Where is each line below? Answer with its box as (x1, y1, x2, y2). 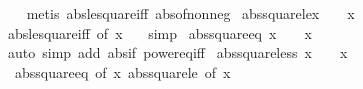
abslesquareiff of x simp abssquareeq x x (7, 22, 312, 43)
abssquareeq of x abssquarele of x (14, 61, 231, 82)
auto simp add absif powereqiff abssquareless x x (7, 42, 348, 63)
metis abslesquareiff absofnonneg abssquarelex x (26, 3, 355, 23)
